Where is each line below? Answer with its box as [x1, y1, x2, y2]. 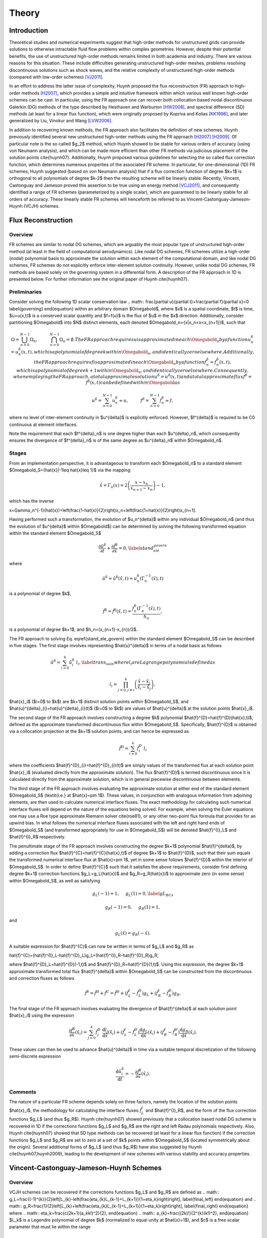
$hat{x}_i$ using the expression [9, 1013, 74, 1019]
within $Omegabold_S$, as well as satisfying [9, 877, 100, 883]
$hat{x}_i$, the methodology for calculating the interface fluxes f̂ [9, 1107, 142, 1113]
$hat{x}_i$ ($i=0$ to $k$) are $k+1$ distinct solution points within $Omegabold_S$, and [9, 698, 189, 704]
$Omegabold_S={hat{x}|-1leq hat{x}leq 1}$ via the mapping [9, 467, 131, 473]
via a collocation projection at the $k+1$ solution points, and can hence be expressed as [9, 728, 189, 734]
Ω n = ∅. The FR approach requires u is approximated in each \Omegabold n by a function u [59, 337, 251, 344]
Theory [9, 7, 40, 18]
